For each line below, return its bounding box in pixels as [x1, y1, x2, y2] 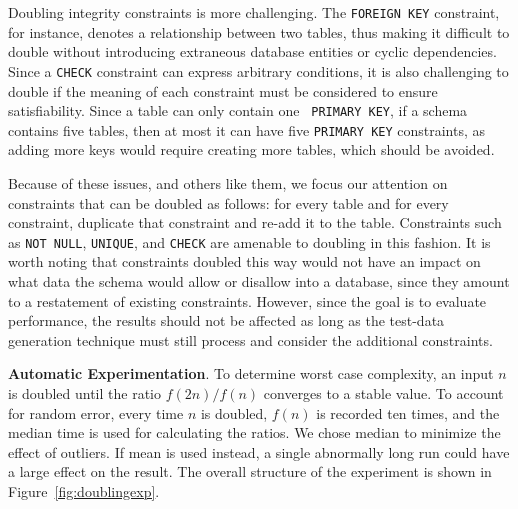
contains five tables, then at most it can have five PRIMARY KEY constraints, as [8, 119, 486, 140]
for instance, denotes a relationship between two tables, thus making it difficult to [8, 21, 510, 42]
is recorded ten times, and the [316, 402, 500, 423]
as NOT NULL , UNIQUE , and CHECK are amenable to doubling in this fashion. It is [8, 231, 491, 252]
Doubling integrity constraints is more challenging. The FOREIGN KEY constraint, [8, 2, 500, 22]
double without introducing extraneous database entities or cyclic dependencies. [8, 41, 497, 62]
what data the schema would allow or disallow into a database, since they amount [8, 271, 510, 292]
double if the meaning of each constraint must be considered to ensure [8, 80, 438, 101]
